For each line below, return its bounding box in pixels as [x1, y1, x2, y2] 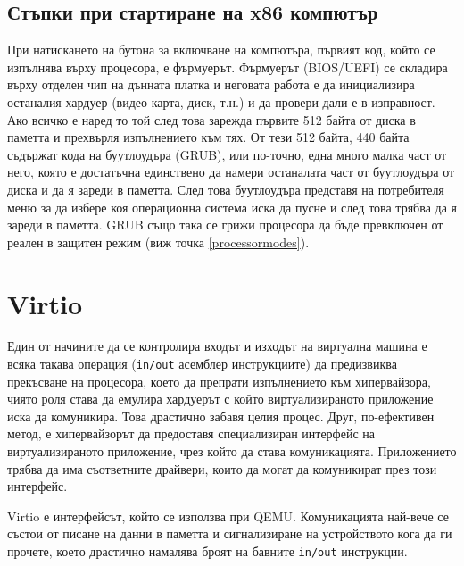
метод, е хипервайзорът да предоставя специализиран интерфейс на [7, 424, 375, 443]
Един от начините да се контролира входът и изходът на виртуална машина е [7, 337, 427, 355]
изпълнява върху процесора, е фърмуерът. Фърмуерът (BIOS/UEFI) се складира [7, 57, 448, 76]
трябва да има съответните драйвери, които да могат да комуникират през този [7, 459, 437, 478]
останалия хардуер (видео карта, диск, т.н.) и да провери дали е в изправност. [7, 92, 435, 111]
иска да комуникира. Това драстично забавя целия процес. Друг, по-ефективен [7, 406, 435, 425]
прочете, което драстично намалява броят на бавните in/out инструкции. [7, 542, 408, 561]
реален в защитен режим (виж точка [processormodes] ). [7, 232, 310, 251]
